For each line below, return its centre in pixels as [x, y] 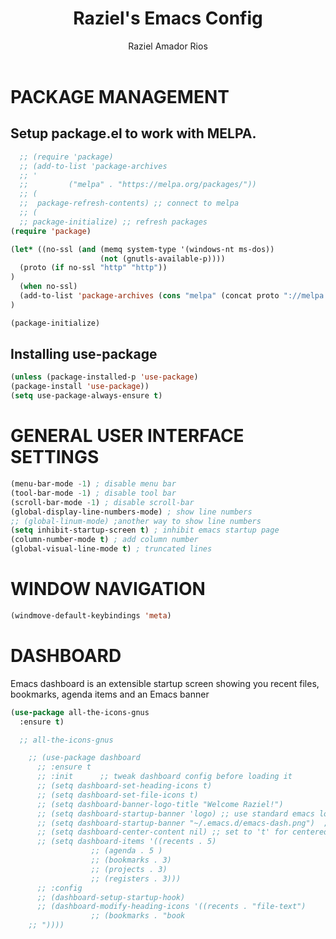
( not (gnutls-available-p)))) [162, 258]
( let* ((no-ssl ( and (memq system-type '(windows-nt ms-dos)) [142, 249]
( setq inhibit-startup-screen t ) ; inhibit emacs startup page [145, 530]
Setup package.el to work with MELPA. [133, 133]
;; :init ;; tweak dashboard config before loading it [164, 777]
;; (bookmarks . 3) [131, 860]
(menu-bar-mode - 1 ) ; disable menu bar [93, 484]
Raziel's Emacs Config [168, 18]
